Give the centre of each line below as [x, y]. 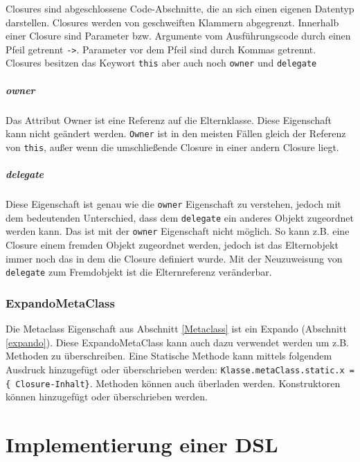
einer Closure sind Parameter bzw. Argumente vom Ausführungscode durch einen [178, 36]
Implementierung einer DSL [142, 444]
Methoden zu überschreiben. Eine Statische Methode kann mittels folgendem [169, 356]
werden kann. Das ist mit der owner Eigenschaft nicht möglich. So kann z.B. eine [178, 231]
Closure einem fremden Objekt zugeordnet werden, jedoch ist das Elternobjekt [172, 245]
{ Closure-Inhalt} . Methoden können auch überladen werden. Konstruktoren [173, 383]
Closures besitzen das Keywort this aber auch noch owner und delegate [161, 63]
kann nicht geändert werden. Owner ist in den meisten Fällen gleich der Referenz [176, 133]
